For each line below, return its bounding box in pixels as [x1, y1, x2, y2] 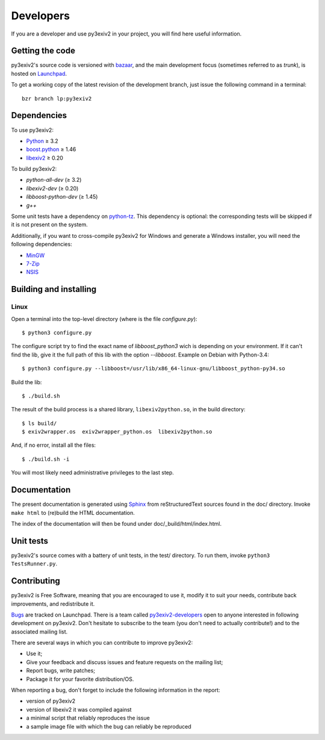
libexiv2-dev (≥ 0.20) [26, 184, 79, 192]
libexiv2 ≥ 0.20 [26, 154, 63, 161]
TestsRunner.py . [11, 560, 58, 567]
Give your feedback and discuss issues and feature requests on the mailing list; [26, 658, 223, 665]
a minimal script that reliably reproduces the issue [26, 714, 150, 722]
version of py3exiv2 [26, 697, 76, 704]
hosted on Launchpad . [11, 70, 67, 77]
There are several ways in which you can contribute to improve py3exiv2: [11, 639, 193, 647]
